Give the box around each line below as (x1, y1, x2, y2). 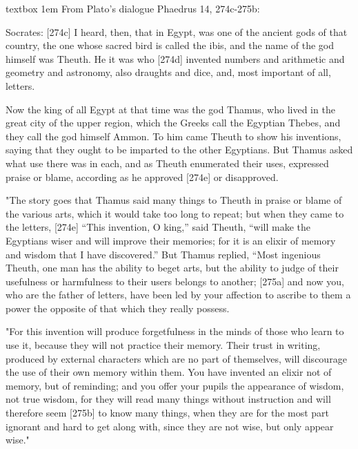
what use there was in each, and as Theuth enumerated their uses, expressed (6, 155, 329, 170)
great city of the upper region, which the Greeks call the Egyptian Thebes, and (6, 115, 341, 130)
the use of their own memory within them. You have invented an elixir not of (6, 365, 332, 379)
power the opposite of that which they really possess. (6, 300, 230, 315)
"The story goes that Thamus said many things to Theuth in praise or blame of (6, 193, 342, 207)
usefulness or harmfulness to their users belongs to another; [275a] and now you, (6, 274, 344, 288)
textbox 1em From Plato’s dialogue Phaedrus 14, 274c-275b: (6, 1, 260, 15)
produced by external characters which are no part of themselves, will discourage (6, 351, 347, 365)
